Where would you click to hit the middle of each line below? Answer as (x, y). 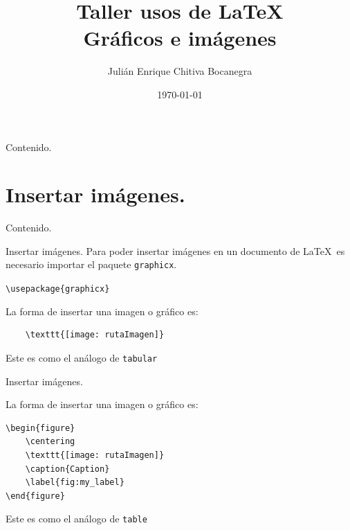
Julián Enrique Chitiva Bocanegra (180, 71)
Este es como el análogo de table (76, 519)
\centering (50, 442)
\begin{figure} (40, 428)
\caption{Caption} (67, 469)
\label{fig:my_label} (75, 483)
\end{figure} (35, 496)
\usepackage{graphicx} (58, 289)
